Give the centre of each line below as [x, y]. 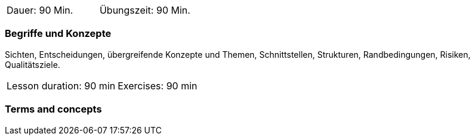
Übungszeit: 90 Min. [145, 10]
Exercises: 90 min [158, 85]
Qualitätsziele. [33, 64]
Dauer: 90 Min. [40, 10]
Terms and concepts [53, 109]
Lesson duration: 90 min [61, 85]
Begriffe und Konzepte [58, 34]
